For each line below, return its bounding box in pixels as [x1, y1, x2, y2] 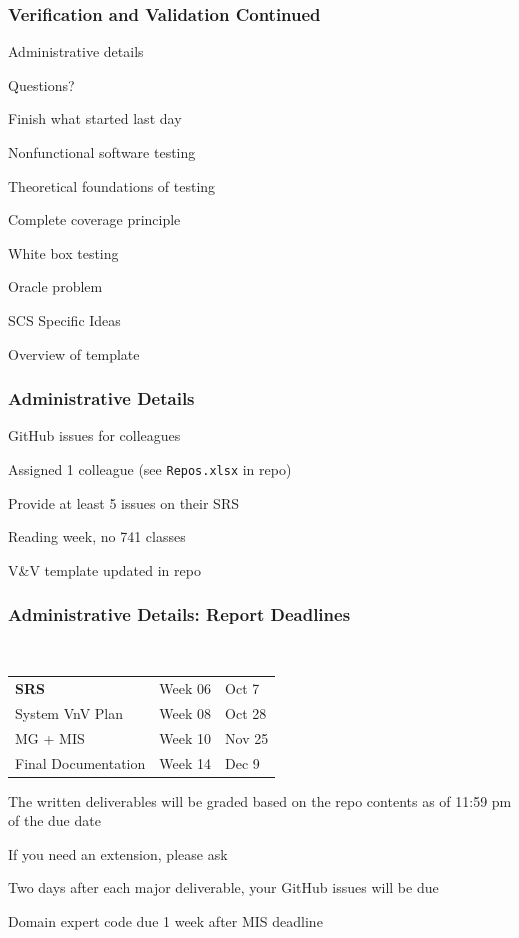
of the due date [8, 810, 101, 831]
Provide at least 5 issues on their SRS [8, 492, 239, 513]
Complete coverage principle [8, 209, 181, 230]
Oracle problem [8, 276, 103, 297]
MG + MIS [15, 727, 85, 748]
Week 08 [159, 702, 212, 723]
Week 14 [159, 752, 212, 773]
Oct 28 [225, 702, 267, 723]
